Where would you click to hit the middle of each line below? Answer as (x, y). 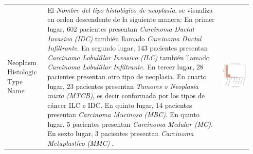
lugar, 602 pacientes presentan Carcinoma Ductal (121, 28)
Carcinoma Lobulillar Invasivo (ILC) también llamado (128, 57)
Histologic (22, 72)
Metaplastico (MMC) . (81, 143)
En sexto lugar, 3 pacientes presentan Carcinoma (120, 133)
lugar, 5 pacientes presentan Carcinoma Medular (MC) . (130, 124)
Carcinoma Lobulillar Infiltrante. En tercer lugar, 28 (125, 67)
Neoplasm (22, 62)
